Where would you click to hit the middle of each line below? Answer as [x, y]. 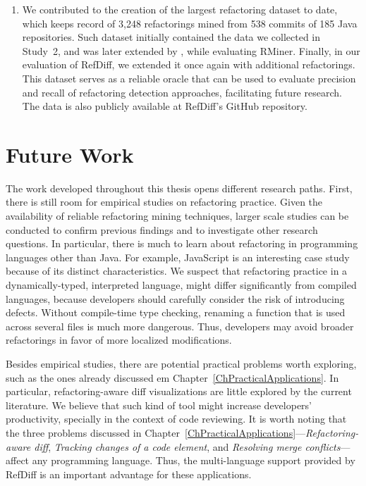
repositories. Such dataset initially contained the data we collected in [171, 37]
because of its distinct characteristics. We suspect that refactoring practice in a [177, 271]
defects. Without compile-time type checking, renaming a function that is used [176, 312]
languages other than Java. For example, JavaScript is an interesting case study [178, 257]
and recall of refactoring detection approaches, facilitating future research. [182, 92]
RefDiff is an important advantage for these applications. [129, 474]
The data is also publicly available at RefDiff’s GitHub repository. [165, 106]
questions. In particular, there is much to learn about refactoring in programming [182, 243]
